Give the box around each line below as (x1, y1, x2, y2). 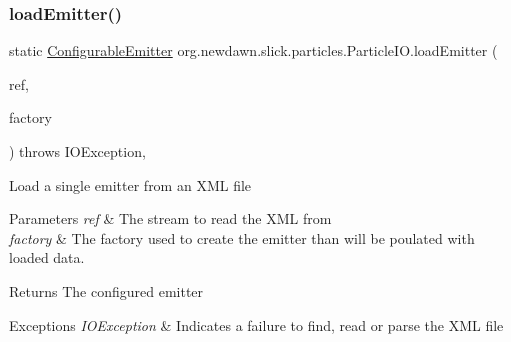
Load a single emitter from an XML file (9, 174, 252, 195)
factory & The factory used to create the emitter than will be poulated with (9, 227, 475, 248)
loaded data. (9, 247, 85, 268)
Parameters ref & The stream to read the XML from (9, 208, 332, 229)
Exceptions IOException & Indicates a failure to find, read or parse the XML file (9, 314, 504, 335)
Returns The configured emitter (9, 280, 204, 301)
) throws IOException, (9, 141, 146, 161)
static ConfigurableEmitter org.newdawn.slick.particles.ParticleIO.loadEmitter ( (9, 40, 498, 61)
